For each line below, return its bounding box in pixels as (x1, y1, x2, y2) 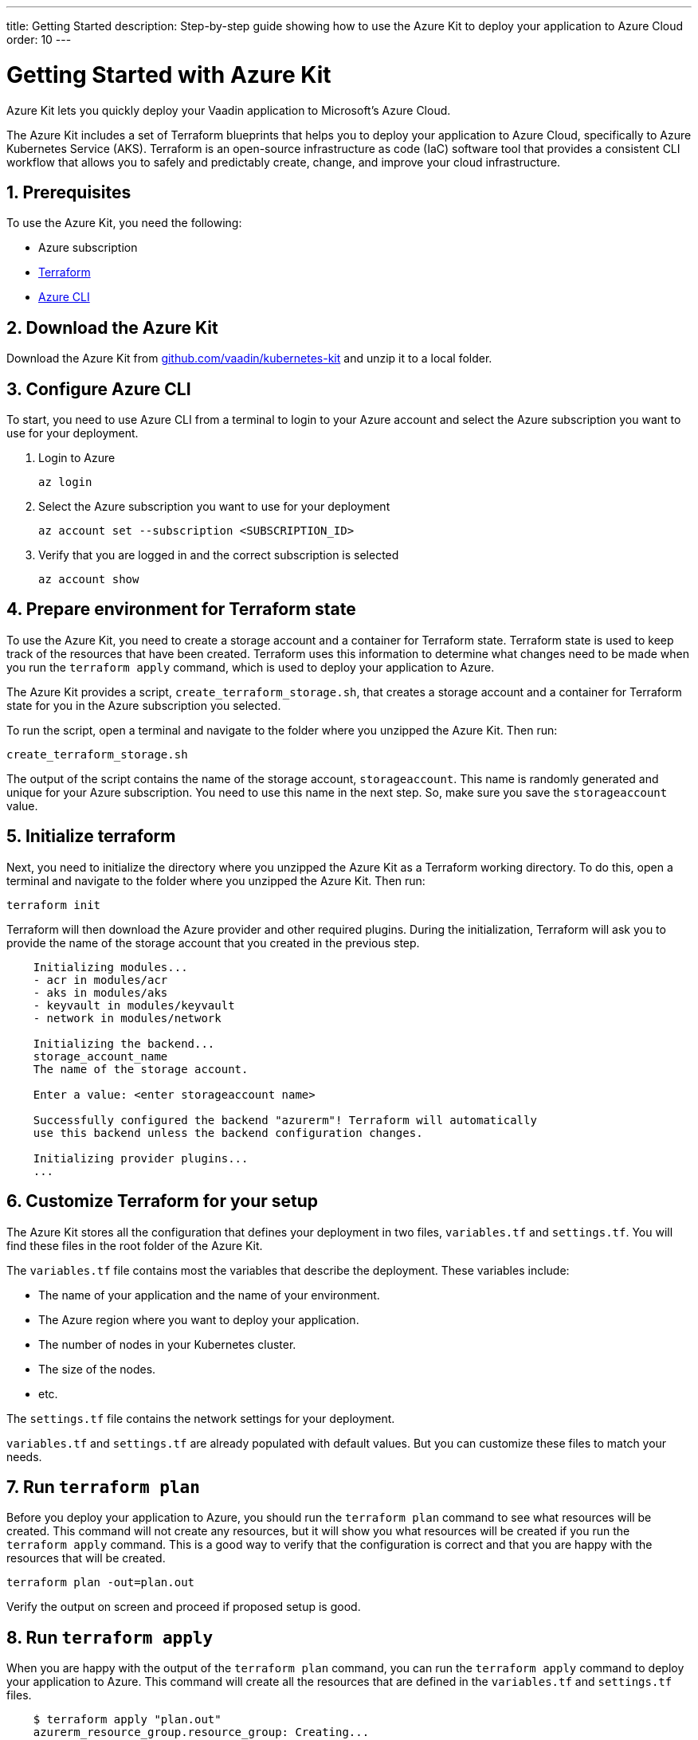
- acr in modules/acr (33, 973, 168, 986)
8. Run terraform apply (6, 1627, 214, 1648)
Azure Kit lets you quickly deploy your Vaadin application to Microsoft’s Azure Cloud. (6, 103, 451, 117)
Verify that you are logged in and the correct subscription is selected (38, 548, 399, 562)
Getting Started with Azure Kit (6, 61, 331, 88)
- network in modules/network (33, 1011, 222, 1025)
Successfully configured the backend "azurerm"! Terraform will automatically (33, 1113, 537, 1127)
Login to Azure (38, 451, 116, 465)
